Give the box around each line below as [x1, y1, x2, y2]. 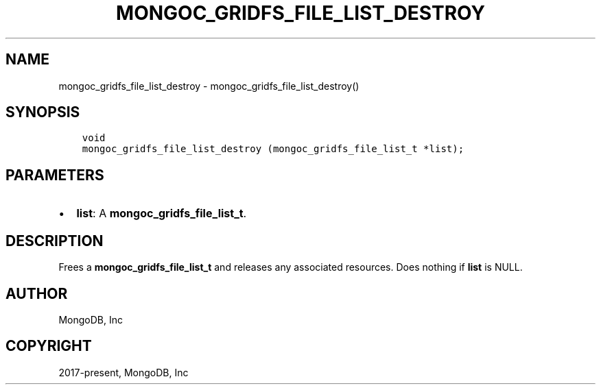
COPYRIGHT [5, 337, 92, 355]
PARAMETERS [5, 166, 104, 184]
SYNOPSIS [5, 103, 80, 121]
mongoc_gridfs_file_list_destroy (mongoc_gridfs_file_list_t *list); [82, 143, 464, 155]
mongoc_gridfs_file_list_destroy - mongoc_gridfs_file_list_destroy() [58, 80, 360, 92]
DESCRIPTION [5, 232, 104, 249]
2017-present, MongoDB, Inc [58, 366, 189, 378]
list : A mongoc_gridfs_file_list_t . [76, 206, 247, 221]
